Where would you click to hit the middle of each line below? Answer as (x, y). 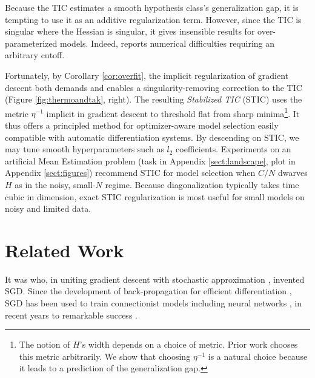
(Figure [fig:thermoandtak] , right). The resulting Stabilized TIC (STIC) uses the (154, 99)
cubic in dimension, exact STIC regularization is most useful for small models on (155, 196)
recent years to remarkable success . (71, 315)
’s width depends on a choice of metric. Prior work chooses (189, 344)
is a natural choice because (258, 356)
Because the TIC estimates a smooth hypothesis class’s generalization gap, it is (152, 7)
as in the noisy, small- (55, 184)
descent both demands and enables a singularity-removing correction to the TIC (154, 87)
